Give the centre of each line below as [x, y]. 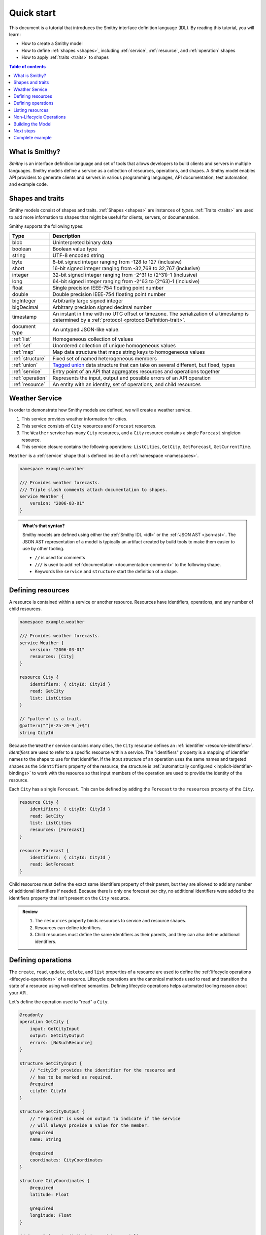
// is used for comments [60, 558]
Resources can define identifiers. [68, 927]
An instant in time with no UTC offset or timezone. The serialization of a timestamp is [150, 314]
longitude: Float [51, 1215]
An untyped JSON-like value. [86, 329]
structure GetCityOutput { [52, 1112]
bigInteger [24, 300]
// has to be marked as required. [71, 1077]
